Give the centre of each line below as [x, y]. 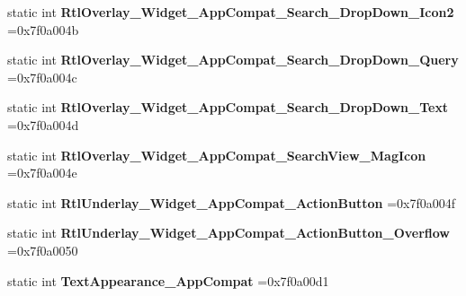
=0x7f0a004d [43, 124]
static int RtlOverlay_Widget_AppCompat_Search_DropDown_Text [228, 107]
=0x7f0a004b [43, 29]
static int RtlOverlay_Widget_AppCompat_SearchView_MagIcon [217, 155]
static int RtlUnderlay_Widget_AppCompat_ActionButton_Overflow [229, 233]
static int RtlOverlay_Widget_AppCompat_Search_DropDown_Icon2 [231, 12]
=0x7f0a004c [42, 77]
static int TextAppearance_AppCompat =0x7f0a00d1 [168, 280]
